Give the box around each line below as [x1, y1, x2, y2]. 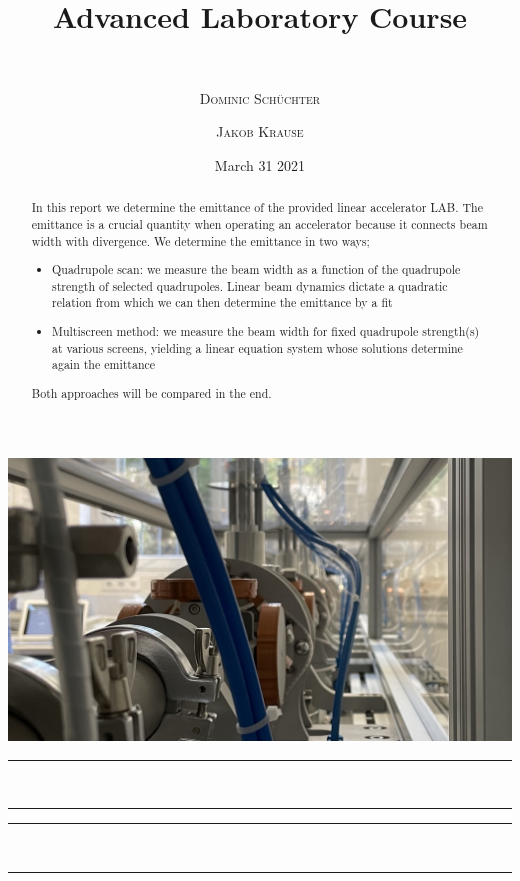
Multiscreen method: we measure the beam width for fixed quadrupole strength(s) [52, 323, 480, 340]
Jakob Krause [216, 121, 304, 142]
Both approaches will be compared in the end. [31, 384, 272, 401]
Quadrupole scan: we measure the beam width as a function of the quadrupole [52, 261, 461, 278]
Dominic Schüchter [199, 87, 321, 108]
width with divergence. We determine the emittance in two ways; [31, 232, 370, 249]
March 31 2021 [214, 154, 306, 175]
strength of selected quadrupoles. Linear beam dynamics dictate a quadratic [52, 277, 448, 294]
